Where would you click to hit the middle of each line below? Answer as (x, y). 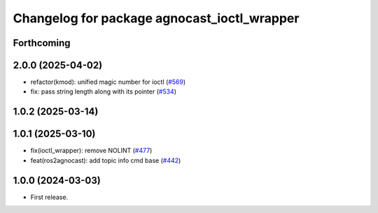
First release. (49, 197)
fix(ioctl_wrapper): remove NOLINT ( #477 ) (91, 151)
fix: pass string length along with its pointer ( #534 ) (104, 91)
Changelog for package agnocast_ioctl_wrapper (156, 18)
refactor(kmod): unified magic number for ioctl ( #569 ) (108, 82)
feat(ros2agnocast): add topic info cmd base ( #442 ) (106, 160)
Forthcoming (42, 43)
